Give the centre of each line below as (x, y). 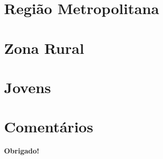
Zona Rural (44, 48)
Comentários (49, 127)
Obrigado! (22, 151)
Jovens (28, 87)
